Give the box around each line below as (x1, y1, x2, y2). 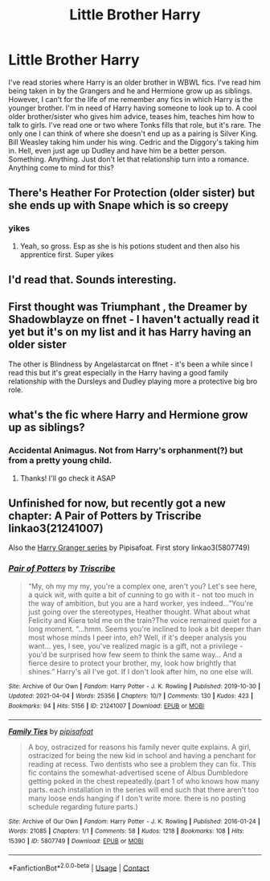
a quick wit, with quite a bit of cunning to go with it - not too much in (27, 589, 255, 600)
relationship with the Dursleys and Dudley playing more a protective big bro (8, 376, 258, 386)
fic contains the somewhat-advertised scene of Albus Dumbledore (27, 768, 249, 777)
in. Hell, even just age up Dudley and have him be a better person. (8, 145, 227, 155)
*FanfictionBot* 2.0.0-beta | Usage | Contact (8, 862, 150, 873)
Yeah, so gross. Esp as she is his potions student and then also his (19, 241, 240, 251)
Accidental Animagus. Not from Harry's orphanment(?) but (8, 445, 243, 456)
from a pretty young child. (8, 455, 112, 466)
